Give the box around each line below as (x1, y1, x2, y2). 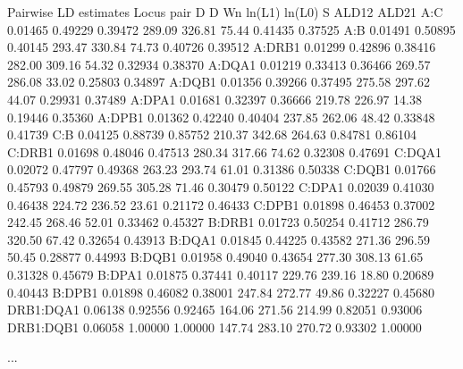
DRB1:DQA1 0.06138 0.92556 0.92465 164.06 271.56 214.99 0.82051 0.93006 (7, 300, 423, 319)
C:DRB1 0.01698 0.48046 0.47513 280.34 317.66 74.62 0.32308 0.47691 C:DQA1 (7, 142, 442, 161)
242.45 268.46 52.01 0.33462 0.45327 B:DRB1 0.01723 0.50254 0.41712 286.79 (7, 213, 429, 231)
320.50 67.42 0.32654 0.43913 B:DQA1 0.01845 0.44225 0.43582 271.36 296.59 (7, 230, 430, 248)
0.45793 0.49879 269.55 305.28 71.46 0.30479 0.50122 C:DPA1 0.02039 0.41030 (7, 177, 434, 196)
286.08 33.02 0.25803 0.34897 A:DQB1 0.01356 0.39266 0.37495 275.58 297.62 (7, 72, 430, 91)
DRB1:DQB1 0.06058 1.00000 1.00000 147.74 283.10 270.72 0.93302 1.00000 (7, 317, 422, 336)
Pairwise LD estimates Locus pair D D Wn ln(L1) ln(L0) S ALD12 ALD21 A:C (7, 3, 443, 21)
